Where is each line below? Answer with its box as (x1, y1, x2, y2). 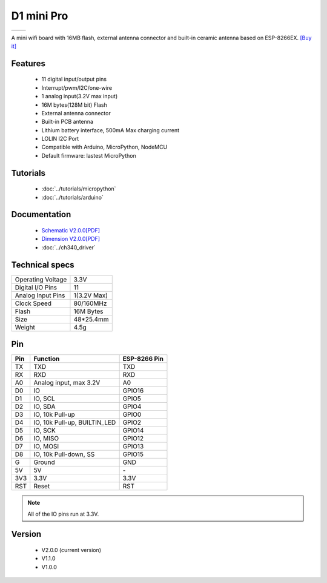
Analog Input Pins (15, 291, 65, 300)
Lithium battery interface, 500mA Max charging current (41, 126, 180, 133)
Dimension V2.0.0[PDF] (41, 235, 100, 243)
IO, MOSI (33, 442, 59, 451)
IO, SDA (33, 402, 56, 411)
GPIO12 (122, 434, 144, 443)
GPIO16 (122, 386, 144, 395)
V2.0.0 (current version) (41, 547, 102, 554)
